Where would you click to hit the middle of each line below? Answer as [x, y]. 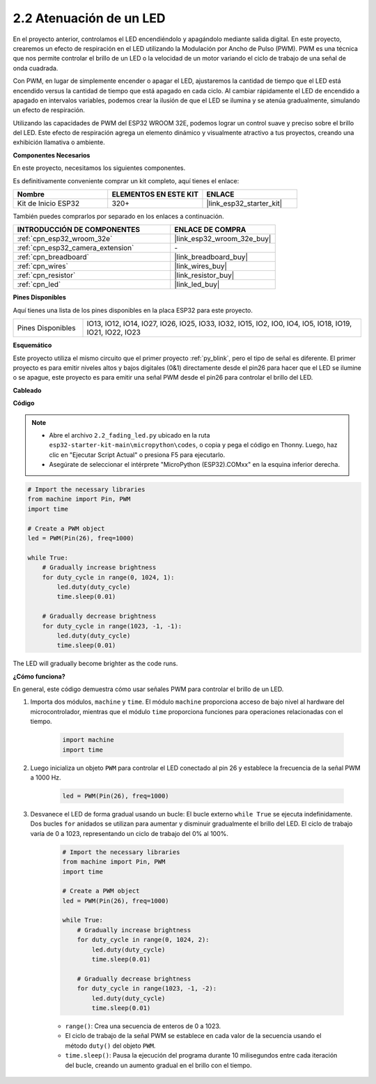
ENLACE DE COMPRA [210, 230]
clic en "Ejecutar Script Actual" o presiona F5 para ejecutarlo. [137, 455]
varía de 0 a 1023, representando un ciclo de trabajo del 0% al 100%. [130, 833]
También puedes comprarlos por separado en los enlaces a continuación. [118, 217]
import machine [88, 740]
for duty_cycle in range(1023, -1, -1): [112, 626]
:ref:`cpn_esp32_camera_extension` [76, 248]
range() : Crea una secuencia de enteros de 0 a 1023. [143, 1026]
